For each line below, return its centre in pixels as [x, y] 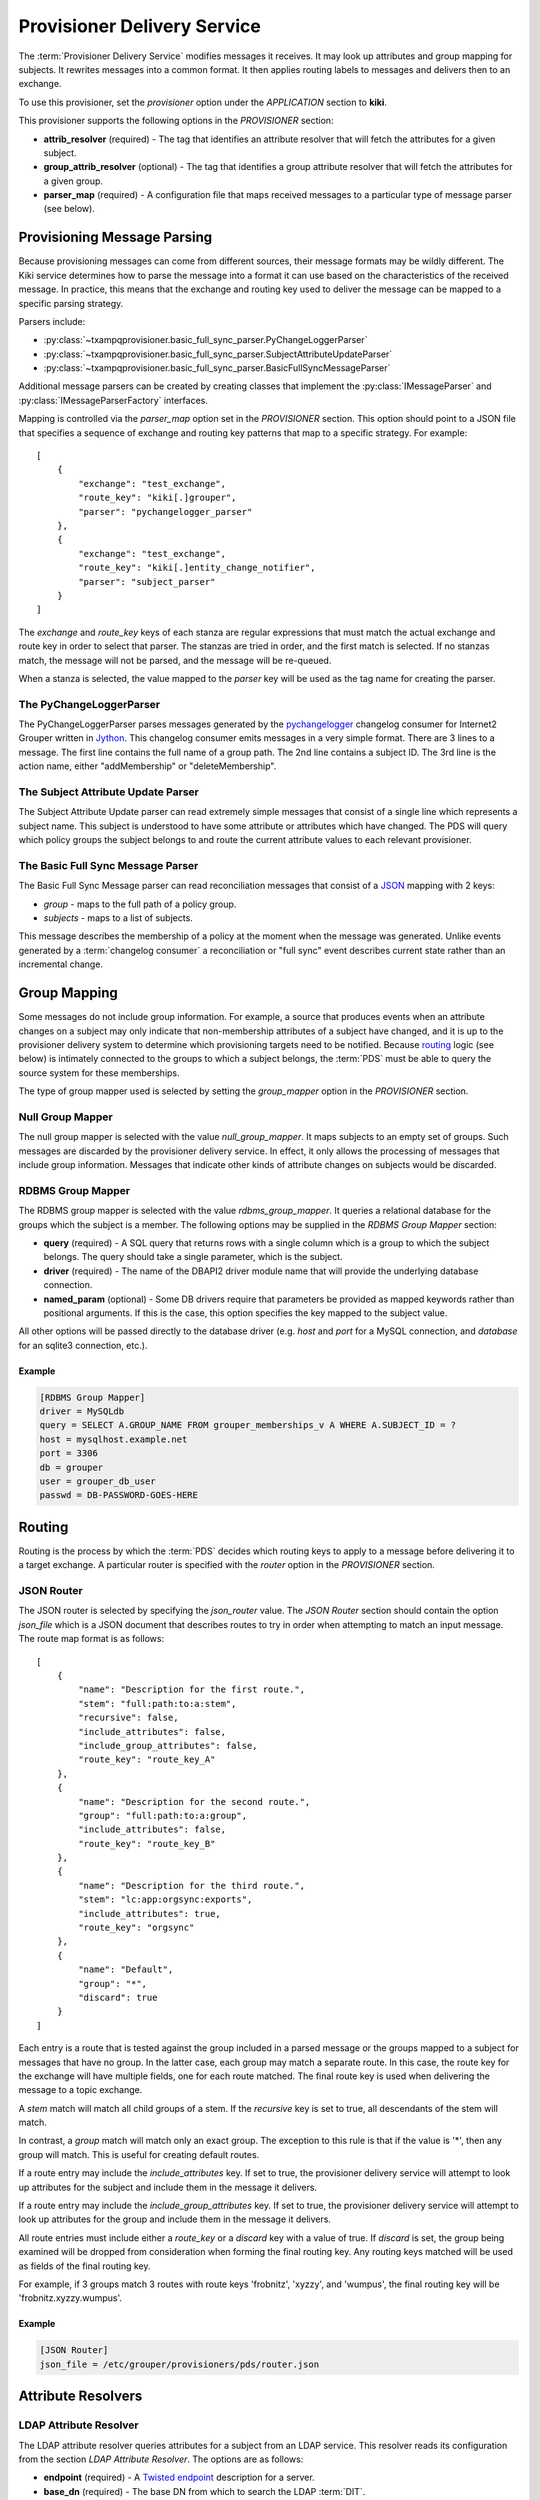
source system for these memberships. [99, 1072]
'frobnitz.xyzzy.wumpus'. [70, 2298]
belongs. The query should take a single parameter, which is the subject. [193, 1257]
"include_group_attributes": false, [168, 1745]
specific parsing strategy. [71, 303]
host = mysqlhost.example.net [113, 1439]
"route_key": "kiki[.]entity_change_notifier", [197, 568]
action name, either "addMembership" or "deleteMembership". [147, 766]
